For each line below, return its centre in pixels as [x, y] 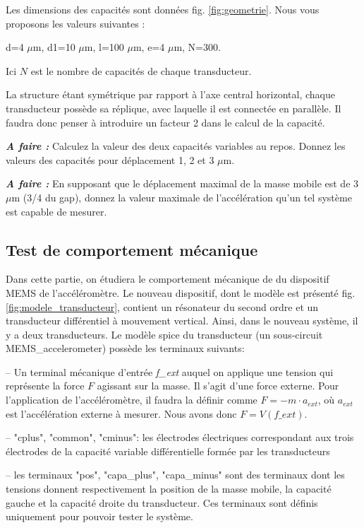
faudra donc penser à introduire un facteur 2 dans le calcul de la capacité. [165, 122]
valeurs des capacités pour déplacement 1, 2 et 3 [110, 159]
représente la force [45, 386]
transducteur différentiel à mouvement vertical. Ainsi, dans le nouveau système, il [182, 321]
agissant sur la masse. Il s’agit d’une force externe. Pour [218, 386]
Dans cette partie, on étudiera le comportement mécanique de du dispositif [168, 279]
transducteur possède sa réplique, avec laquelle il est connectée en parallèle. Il [174, 108]
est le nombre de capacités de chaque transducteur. [141, 70]
